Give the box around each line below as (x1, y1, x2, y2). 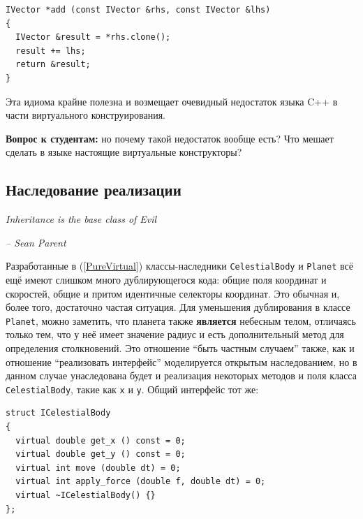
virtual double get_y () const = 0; (15, 449, 186, 460)
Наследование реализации (6, 179, 181, 200)
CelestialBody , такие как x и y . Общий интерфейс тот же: (6, 381, 259, 396)
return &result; (15, 59, 91, 70)
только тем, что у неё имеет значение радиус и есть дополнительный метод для (6, 327, 344, 342)
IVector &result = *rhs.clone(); (15, 32, 171, 43)
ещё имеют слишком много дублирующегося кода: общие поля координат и (6, 272, 327, 286)
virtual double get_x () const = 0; (15, 435, 186, 446)
